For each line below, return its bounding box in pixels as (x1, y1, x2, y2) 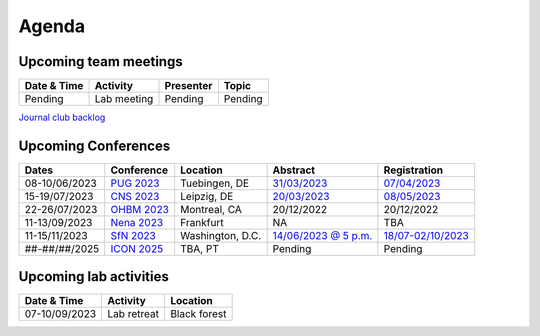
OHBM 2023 (110, 202, 170, 216)
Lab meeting (94, 92, 154, 106)
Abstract (272, 163, 315, 177)
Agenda (18, 15, 85, 37)
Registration (383, 163, 444, 177)
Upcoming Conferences (18, 137, 171, 154)
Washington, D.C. (180, 228, 262, 242)
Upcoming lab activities (18, 268, 169, 285)
